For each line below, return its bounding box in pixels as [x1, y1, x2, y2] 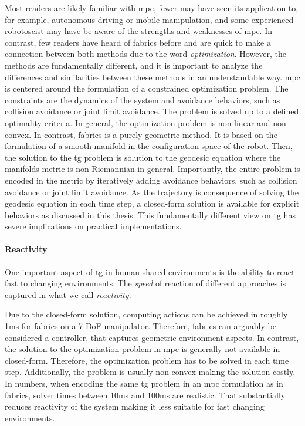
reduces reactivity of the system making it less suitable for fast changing [5, 400, 265, 413]
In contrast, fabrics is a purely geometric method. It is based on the [33, 128, 277, 140]
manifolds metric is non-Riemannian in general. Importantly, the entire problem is [5, 163, 300, 175]
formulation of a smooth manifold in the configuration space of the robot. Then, [5, 140, 293, 152]
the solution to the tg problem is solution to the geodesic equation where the [5, 151, 281, 163]
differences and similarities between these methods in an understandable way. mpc [5, 70, 300, 83]
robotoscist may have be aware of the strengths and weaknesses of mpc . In [5, 25, 273, 37]
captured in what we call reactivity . [5, 288, 131, 300]
